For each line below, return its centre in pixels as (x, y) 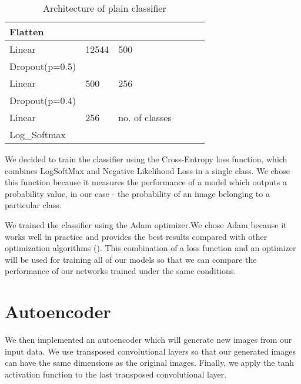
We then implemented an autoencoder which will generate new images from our (148, 340)
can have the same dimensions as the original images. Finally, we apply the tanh (150, 363)
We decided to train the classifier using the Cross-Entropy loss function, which (146, 159)
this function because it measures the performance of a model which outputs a (146, 182)
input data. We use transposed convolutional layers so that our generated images (150, 351)
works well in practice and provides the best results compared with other (136, 236)
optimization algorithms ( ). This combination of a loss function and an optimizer (150, 248)
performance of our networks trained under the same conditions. (121, 271)
